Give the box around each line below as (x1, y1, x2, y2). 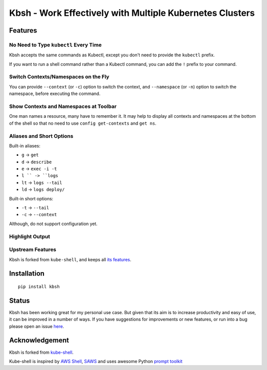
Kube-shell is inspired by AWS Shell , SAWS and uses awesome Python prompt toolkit (9, 358, 183, 364)
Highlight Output (9, 233, 50, 240)
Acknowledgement (9, 336, 69, 345)
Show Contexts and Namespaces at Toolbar (9, 103, 117, 110)
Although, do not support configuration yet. (9, 221, 98, 227)
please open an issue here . (9, 323, 64, 329)
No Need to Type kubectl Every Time (9, 41, 102, 48)
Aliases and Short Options (9, 133, 74, 139)
